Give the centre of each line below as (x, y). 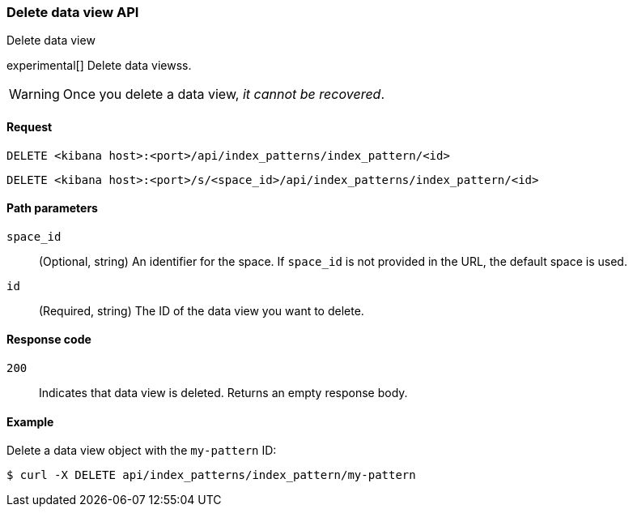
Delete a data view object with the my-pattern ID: (142, 451)
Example (30, 421)
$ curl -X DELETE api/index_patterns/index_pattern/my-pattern (211, 475)
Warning (34, 94)
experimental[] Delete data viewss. (99, 66)
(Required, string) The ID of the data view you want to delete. (202, 310)
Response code (49, 340)
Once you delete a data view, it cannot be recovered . (224, 94)
